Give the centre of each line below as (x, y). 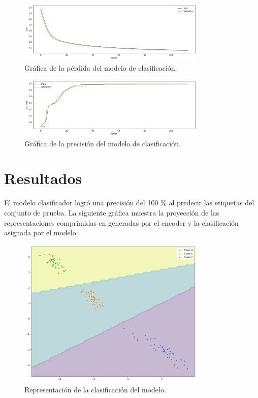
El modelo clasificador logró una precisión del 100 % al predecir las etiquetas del (129, 203)
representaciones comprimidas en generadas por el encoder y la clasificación (121, 222)
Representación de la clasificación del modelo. (95, 390)
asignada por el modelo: (41, 233)
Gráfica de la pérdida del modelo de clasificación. (101, 67)
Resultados (43, 178)
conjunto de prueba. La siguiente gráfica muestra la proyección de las (112, 212)
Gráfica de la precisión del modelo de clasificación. (103, 143)
